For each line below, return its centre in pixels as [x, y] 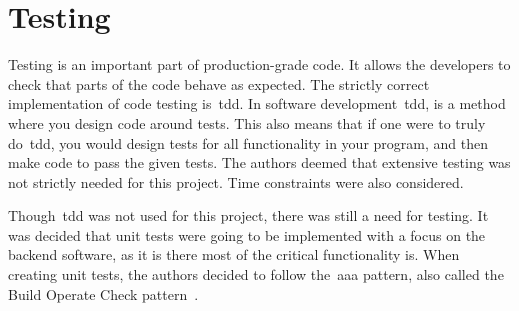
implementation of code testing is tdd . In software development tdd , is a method [257, 103]
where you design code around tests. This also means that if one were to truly [247, 122]
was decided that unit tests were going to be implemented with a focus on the [247, 234]
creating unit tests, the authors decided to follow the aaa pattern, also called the [256, 274]
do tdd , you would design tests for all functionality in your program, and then [248, 142]
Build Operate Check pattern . [103, 293]
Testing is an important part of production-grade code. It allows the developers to [259, 64]
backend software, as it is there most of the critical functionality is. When [234, 254]
